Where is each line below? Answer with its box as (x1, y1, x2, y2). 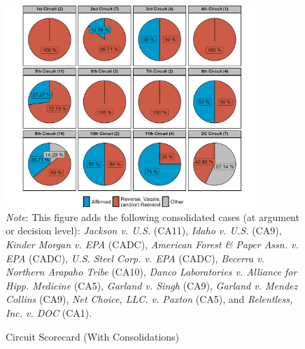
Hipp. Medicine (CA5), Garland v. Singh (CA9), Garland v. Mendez (6, 278, 298, 292)
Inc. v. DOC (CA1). (6, 305, 92, 320)
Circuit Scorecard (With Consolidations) (6, 329, 180, 343)
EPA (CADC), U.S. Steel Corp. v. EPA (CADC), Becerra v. (6, 250, 264, 265)
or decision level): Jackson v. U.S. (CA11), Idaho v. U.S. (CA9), (6, 223, 282, 238)
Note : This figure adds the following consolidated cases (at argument (6, 209, 299, 224)
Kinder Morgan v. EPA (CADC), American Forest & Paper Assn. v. (6, 237, 299, 252)
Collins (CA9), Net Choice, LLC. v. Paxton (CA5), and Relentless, (6, 292, 293, 306)
